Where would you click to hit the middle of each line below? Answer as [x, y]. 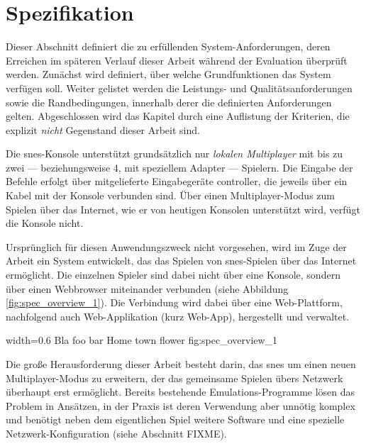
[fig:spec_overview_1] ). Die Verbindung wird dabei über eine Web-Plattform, [174, 302]
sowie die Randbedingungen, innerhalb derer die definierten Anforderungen [169, 102]
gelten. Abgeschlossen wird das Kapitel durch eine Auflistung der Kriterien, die [178, 116]
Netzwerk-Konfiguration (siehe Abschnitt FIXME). [116, 433]
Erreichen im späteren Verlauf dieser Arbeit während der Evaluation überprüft [177, 60]
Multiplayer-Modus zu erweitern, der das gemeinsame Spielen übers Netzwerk [174, 378]
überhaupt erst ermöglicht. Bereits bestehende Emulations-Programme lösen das [181, 392]
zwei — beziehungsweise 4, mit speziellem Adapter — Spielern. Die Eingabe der [179, 167]
